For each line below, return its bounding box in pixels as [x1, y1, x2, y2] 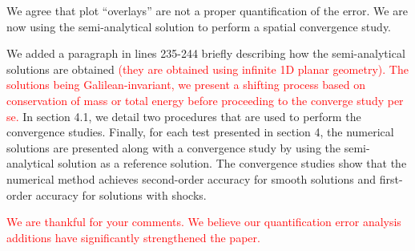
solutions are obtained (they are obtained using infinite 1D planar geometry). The [6, 60, 409, 77]
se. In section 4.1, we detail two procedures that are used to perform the [6, 107, 361, 124]
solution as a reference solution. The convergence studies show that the [58, 155, 407, 172]
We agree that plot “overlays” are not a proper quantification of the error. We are [6, 2, 408, 18]
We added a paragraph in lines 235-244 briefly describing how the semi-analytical [6, 45, 405, 62]
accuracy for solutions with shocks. [35, 186, 207, 203]
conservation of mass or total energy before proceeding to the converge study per [6, 91, 404, 108]
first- [379, 170, 403, 187]
